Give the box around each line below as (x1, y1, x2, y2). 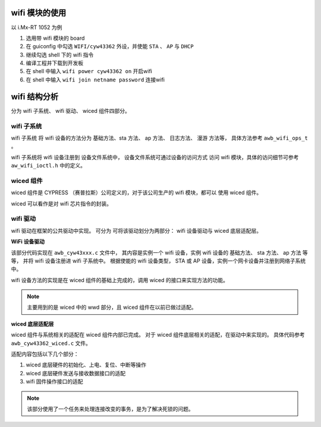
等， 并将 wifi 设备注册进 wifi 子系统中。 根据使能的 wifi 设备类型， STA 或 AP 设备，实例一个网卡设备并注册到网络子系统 (11, 257, 306, 264)
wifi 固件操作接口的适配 (26, 378, 83, 385)
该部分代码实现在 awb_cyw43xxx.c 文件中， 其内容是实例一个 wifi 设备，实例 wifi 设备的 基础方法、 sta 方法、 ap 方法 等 (11, 249, 309, 256)
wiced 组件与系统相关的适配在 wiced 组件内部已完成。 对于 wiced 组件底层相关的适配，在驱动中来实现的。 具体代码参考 (11, 331, 306, 339)
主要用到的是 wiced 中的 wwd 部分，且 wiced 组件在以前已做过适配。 (27, 303, 197, 311)
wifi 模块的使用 (11, 8, 67, 18)
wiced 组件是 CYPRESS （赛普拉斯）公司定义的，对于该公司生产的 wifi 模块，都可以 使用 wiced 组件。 (11, 189, 262, 196)
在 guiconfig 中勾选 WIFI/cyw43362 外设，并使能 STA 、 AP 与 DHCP (26, 43, 194, 50)
